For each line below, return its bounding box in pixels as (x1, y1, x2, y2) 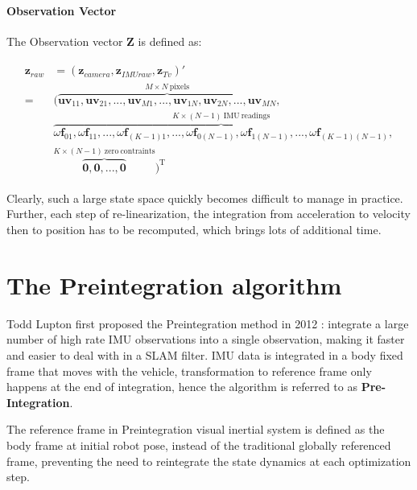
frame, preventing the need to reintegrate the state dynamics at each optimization (6, 452, 411, 469)
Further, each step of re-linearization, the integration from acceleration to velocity (6, 205, 411, 222)
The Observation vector (6, 32, 123, 49)
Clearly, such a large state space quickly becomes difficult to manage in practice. (6, 189, 403, 206)
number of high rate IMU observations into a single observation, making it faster (6, 331, 405, 348)
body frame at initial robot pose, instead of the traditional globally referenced (6, 436, 391, 453)
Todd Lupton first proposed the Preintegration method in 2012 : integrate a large (6, 315, 409, 331)
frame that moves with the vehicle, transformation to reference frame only (6, 362, 372, 379)
